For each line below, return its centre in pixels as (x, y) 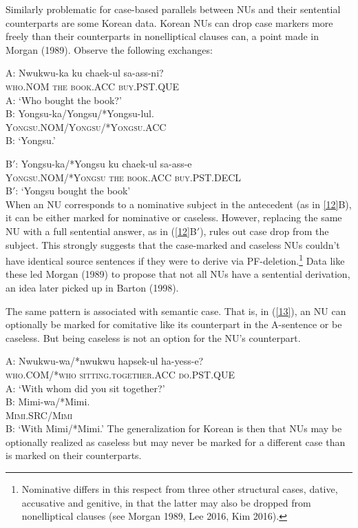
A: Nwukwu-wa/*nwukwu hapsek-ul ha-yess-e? (105, 361)
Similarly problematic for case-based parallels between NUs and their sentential (173, 9)
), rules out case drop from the (264, 231)
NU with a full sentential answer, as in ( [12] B (101, 231)
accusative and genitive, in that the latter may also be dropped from (166, 502)
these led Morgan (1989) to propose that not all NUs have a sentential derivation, (178, 274)
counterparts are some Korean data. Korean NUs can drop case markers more (169, 22)
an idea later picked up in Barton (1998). (92, 287)
